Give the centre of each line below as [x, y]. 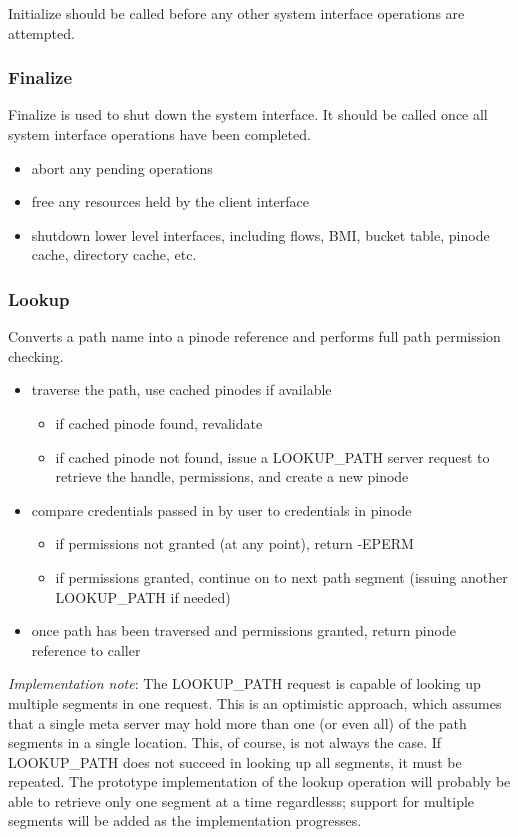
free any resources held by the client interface [170, 201]
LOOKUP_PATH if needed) [143, 596]
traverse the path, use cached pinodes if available [181, 389]
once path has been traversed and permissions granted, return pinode [243, 630]
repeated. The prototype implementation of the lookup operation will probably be [259, 781]
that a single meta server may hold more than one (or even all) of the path [237, 722]
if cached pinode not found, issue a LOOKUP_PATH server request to [272, 456]
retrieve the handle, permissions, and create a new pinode [232, 476]
